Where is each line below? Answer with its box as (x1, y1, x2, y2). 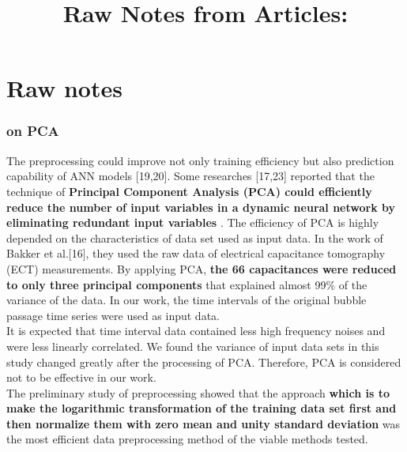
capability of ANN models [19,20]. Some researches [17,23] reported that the (6, 168, 375, 184)
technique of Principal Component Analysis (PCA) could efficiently (6, 183, 372, 199)
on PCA (6, 121, 59, 141)
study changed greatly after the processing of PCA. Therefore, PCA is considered (6, 353, 401, 370)
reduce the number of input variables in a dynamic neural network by (6, 198, 396, 215)
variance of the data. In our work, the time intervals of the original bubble (6, 292, 367, 308)
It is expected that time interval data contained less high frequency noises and (6, 322, 386, 339)
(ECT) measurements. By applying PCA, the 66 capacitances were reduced (6, 260, 397, 277)
